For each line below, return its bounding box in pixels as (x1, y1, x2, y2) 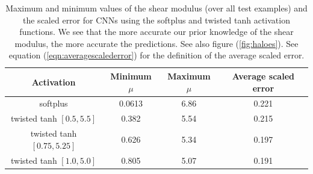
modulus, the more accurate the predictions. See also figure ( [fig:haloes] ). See (14, 37, 299, 49)
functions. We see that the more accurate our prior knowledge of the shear (19, 25, 294, 38)
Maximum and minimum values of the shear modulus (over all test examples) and (5, 2, 308, 14)
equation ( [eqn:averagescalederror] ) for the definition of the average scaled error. (8, 49, 305, 61)
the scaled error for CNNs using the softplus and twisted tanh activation (23, 13, 290, 26)
